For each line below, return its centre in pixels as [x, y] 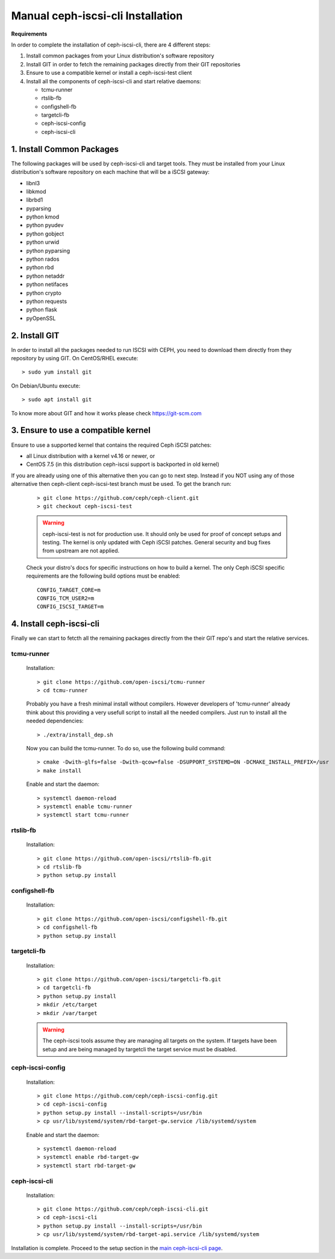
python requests [47, 301]
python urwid [43, 242]
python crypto [44, 293]
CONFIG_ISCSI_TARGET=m [70, 607]
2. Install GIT [35, 335]
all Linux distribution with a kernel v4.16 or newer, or [91, 456]
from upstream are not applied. [81, 551]
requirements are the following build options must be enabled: [103, 576]
